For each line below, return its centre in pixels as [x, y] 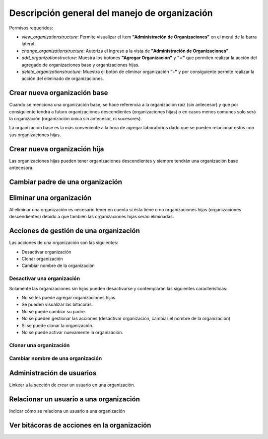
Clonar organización [42, 259]
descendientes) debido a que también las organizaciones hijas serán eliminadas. [92, 217]
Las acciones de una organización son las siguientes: [64, 243]
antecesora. [21, 168]
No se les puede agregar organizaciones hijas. [69, 297]
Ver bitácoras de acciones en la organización [80, 425]
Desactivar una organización [45, 278]
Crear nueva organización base [59, 93]
